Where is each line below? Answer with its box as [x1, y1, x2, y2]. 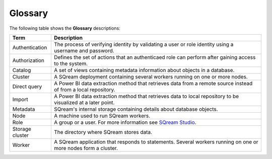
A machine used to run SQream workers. [53, 112, 151, 119]
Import [12, 96, 28, 103]
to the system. [53, 60, 88, 67]
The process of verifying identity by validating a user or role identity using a [53, 41, 234, 48]
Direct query [12, 83, 42, 90]
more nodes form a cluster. [53, 144, 118, 151]
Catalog [12, 66, 31, 73]
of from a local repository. [53, 86, 115, 93]
